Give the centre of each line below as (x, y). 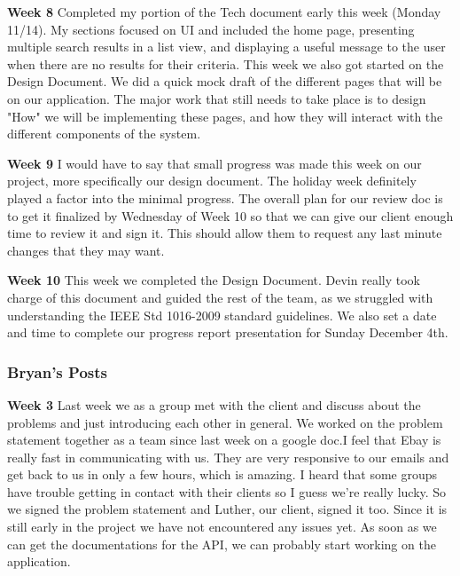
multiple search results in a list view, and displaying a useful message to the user (226, 47)
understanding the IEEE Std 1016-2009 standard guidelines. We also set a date (222, 315)
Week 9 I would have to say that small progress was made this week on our (214, 163)
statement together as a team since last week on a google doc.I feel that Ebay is (224, 440)
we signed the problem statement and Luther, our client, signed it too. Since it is (227, 509)
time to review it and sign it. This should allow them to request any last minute (225, 233)
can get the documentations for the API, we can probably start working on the (222, 544)
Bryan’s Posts (57, 371)
